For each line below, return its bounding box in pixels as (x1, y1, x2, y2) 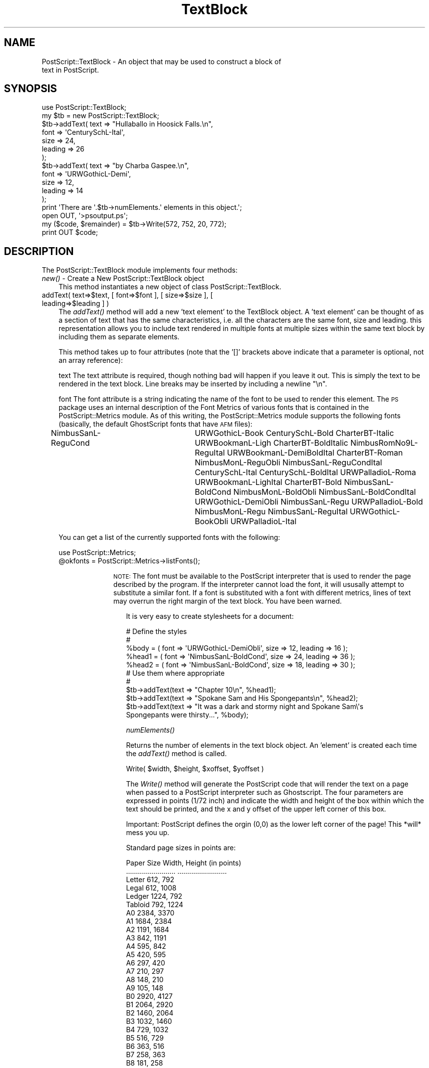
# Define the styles (126, 627, 187, 636)
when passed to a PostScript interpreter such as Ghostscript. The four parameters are (126, 788, 404, 797)
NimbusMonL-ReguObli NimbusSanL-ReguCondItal (194, 458, 382, 468)
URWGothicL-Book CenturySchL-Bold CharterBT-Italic (194, 428, 394, 438)
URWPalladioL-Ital (230, 516, 297, 527)
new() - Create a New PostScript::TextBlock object (42, 274, 204, 283)
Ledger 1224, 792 (126, 892, 183, 901)
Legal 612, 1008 (126, 884, 177, 892)
